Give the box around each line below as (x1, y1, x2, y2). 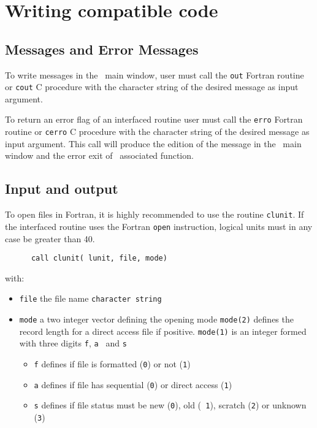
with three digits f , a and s (19, 337, 127, 350)
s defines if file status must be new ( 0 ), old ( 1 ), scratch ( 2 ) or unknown (34, 399, 307, 411)
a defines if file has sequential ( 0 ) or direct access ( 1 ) (34, 378, 232, 391)
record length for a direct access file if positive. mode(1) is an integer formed (19, 324, 307, 337)
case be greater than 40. (5, 232, 95, 245)
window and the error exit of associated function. (5, 149, 194, 162)
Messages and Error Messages (5, 39, 199, 58)
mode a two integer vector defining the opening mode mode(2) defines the (19, 313, 294, 325)
